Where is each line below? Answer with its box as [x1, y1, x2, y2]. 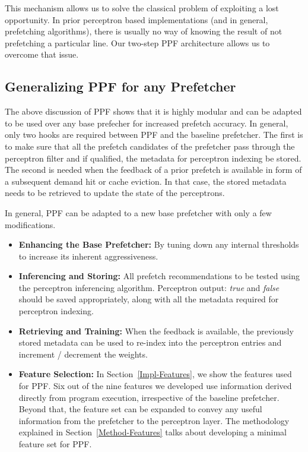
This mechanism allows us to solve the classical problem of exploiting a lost [5, 2, 279, 14]
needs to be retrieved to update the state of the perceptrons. [5, 187, 225, 199]
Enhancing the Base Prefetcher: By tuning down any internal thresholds [18, 238, 299, 251]
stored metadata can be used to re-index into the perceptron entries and [18, 336, 282, 349]
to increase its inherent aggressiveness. [18, 249, 158, 262]
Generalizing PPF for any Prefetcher [5, 77, 236, 96]
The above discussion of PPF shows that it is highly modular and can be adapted [5, 105, 302, 118]
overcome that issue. [5, 48, 79, 61]
